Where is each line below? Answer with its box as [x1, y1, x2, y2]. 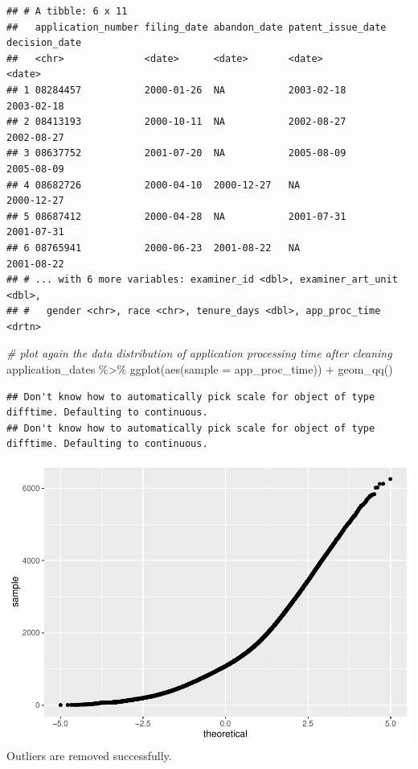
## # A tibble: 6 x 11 [6, 6, 128, 17]
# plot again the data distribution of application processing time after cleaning [6, 345, 392, 362]
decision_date [6, 37, 82, 49]
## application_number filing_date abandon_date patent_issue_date [6, 21, 387, 33]
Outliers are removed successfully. [6, 746, 172, 763]
